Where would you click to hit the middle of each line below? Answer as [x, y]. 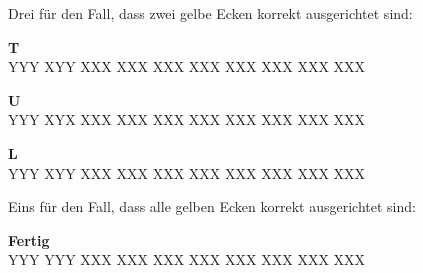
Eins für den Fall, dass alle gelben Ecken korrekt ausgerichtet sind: [212, 206]
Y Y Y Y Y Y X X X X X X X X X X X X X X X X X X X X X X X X [187, 259]
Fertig [29, 239]
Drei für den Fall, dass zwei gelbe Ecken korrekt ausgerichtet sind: [210, 13]
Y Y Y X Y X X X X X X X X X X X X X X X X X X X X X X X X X [187, 119]
